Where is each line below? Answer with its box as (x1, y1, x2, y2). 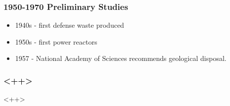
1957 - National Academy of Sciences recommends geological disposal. (15, 53, 227, 63)
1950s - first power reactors (15, 36, 97, 47)
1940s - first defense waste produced (15, 20, 124, 30)
